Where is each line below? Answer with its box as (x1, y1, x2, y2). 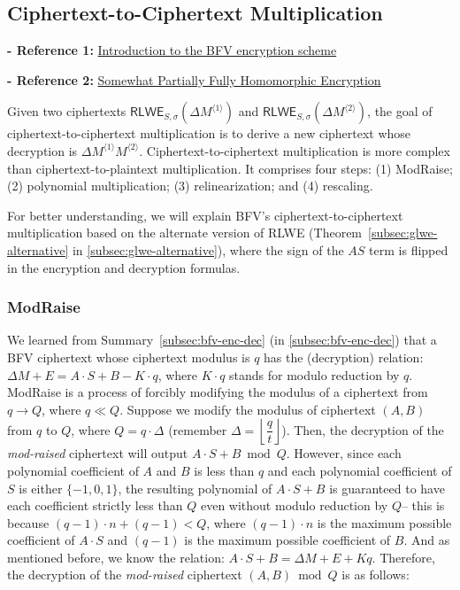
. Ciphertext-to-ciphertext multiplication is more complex (139, 141, 450, 159)
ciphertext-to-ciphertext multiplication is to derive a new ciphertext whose (7, 124, 411, 143)
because (7, 513, 50, 532)
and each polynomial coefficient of (267, 461, 452, 479)
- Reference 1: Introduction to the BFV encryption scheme (7, 41, 337, 59)
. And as (403, 531, 450, 549)
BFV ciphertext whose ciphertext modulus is (7, 347, 250, 366)
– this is (401, 496, 445, 515)
